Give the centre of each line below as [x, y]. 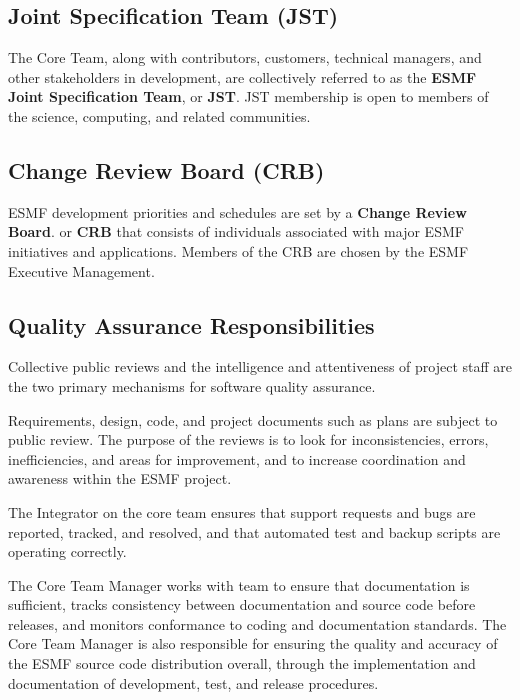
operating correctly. [67, 551]
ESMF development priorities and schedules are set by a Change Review [237, 211]
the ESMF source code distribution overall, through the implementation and [242, 663]
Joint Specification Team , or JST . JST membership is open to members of [248, 96]
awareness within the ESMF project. [120, 478]
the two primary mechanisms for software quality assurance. [192, 385]
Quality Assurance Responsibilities [191, 324]
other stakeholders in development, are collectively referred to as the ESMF [242, 76]
